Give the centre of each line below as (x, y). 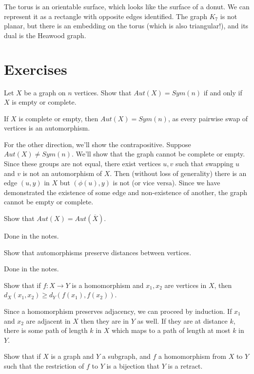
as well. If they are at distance (182, 320)
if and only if (223, 92)
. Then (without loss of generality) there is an (178, 173)
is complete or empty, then (59, 118)
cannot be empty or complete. (49, 202)
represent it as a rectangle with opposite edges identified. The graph (106, 16)
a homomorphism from (192, 356)
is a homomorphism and (108, 285)
